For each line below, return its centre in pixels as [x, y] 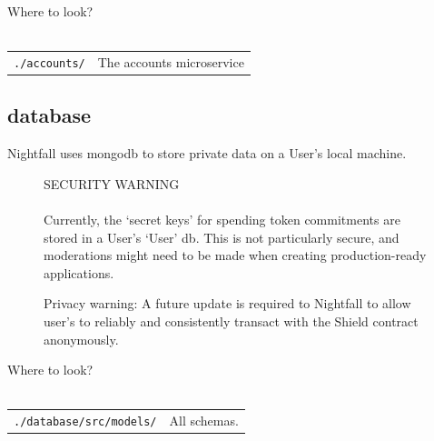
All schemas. [204, 421]
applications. [79, 272]
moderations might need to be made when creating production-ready [235, 255]
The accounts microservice [171, 61]
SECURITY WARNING [112, 183]
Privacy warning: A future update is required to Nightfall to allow [227, 303]
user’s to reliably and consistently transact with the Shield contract [231, 321]
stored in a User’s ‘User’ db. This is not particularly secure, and [222, 237]
